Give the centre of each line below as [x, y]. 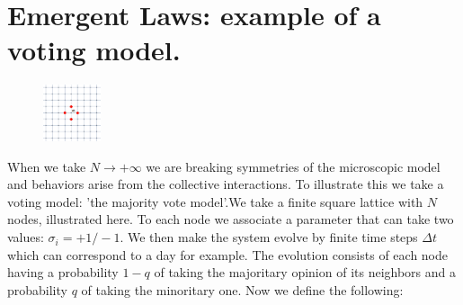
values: [26, 237]
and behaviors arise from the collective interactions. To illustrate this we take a [226, 184]
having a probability [63, 272]
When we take [47, 166]
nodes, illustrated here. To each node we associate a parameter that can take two [231, 219]
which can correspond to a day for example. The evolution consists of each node [228, 254]
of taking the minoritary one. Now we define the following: [242, 289]
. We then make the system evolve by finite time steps [269, 237]
